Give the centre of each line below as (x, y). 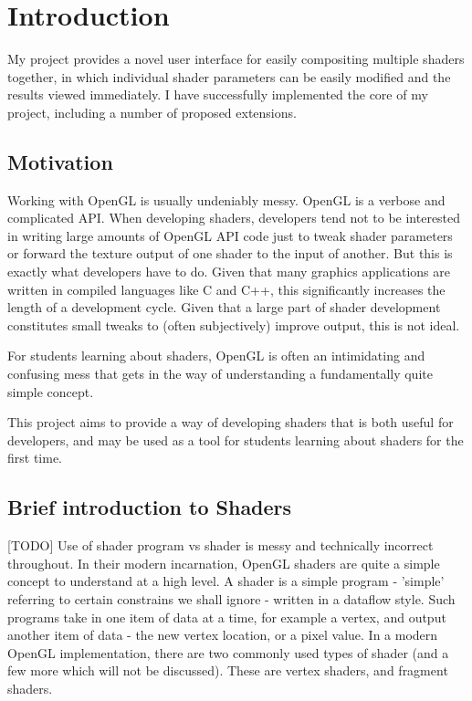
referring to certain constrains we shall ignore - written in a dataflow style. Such (231, 599)
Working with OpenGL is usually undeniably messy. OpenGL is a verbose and (226, 199)
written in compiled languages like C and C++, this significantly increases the (226, 289)
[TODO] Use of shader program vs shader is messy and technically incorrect (220, 545)
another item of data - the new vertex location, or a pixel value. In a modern (223, 635)
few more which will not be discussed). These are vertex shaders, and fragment (228, 670)
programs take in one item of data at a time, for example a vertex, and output (227, 617)
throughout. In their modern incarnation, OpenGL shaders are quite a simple (224, 563)
